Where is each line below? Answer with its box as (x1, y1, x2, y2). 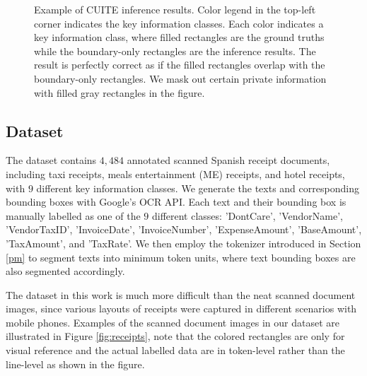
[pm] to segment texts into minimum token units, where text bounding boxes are (6, 249, 356, 264)
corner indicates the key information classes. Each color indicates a (34, 16, 324, 30)
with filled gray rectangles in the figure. (34, 85, 205, 100)
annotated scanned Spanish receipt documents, (127, 153, 330, 168)
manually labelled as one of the (6, 208, 141, 223)
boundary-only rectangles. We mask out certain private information (34, 71, 327, 86)
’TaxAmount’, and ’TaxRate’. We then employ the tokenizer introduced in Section (6, 235, 361, 250)
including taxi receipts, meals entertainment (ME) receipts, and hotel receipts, (6, 166, 345, 181)
